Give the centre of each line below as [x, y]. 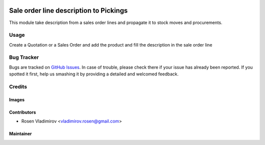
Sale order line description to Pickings [68, 11]
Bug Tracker [24, 57]
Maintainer [20, 134]
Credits [18, 87]
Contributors [23, 112]
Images [17, 99]
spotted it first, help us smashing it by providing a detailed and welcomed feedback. [94, 74]
